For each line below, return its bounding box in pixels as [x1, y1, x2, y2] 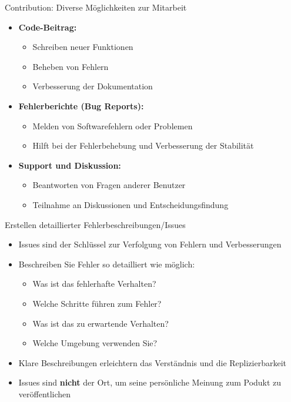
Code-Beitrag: [18, 21, 77, 33]
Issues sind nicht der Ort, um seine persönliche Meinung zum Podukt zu [18, 376, 282, 388]
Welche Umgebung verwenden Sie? [32, 337, 158, 349]
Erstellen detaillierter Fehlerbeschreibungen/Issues [5, 218, 186, 230]
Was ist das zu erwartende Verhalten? [32, 317, 169, 329]
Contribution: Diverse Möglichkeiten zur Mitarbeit [5, 1, 187, 13]
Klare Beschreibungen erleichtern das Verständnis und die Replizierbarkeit [18, 356, 287, 369]
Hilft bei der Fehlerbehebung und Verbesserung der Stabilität [32, 139, 254, 152]
